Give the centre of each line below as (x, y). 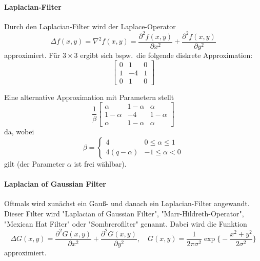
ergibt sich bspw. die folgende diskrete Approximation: (166, 55)
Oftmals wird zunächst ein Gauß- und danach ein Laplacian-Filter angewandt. (127, 203)
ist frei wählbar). (100, 163)
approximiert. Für (32, 55)
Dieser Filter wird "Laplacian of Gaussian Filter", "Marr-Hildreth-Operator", (124, 213)
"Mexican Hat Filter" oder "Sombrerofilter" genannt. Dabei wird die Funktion (126, 223)
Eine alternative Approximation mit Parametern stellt (89, 97)
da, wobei (19, 132)
